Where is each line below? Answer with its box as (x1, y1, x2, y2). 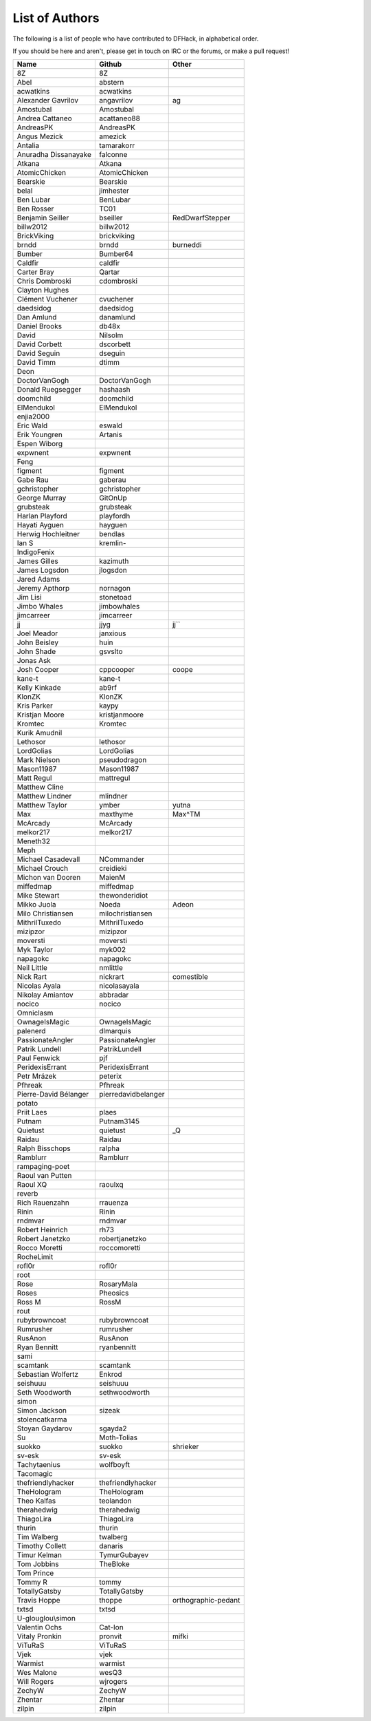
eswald (99, 421, 123, 430)
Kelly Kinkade (16, 683, 61, 693)
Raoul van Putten (16, 1171, 72, 1181)
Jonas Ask (16, 656, 52, 666)
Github (99, 59, 122, 69)
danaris (99, 1541, 124, 1551)
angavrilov (99, 96, 133, 105)
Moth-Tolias (99, 1433, 137, 1442)
